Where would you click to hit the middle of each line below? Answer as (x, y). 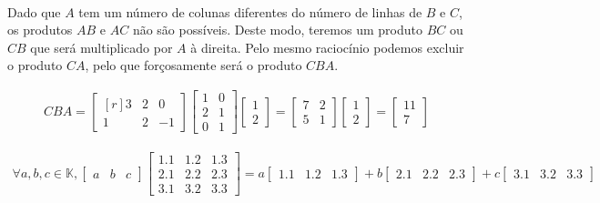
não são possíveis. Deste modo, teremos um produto (277, 30)
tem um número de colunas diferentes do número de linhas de (250, 11)
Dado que (34, 11)
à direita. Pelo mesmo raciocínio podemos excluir (327, 47)
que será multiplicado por (102, 47)
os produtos (40, 30)
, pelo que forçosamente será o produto (193, 65)
